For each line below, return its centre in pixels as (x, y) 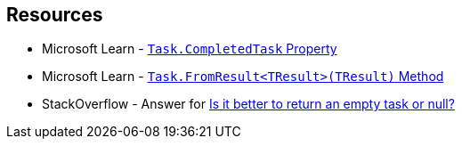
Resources (55, 15)
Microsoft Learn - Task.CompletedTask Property (190, 49)
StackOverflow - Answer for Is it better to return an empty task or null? (248, 104)
